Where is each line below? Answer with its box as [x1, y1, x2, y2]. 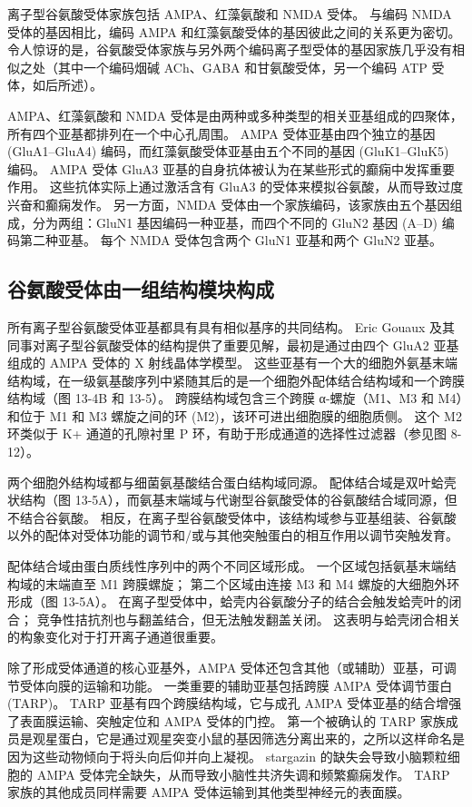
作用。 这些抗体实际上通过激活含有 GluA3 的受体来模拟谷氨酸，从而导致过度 [7, 177, 464, 196]
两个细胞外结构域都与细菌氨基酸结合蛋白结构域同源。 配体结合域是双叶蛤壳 [7, 472, 457, 491]
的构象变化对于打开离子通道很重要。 [7, 627, 223, 646]
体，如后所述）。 [7, 75, 103, 94]
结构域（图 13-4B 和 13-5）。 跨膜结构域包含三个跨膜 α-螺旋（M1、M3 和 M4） [7, 389, 463, 408]
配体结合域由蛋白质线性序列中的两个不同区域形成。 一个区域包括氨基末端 [7, 556, 444, 576]
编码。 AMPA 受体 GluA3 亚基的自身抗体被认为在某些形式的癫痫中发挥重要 [7, 159, 456, 178]
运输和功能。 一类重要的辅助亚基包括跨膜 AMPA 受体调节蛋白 [83, 675, 453, 694]
